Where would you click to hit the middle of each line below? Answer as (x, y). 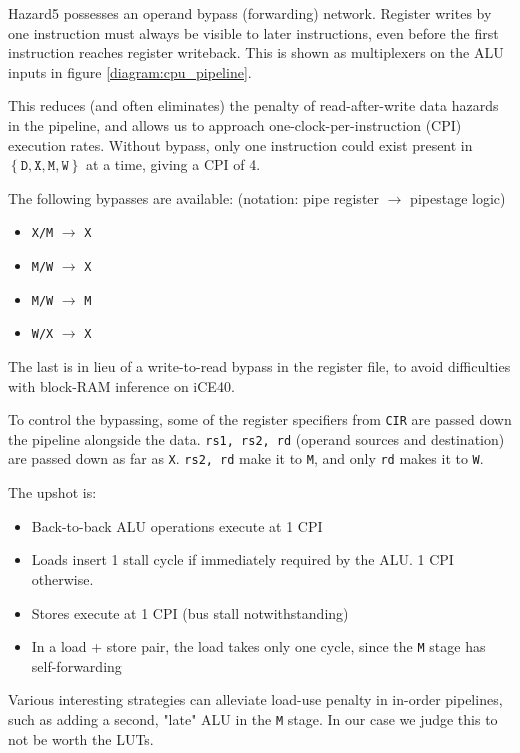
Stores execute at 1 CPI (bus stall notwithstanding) (190, 612)
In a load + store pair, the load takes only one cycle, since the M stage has (258, 646)
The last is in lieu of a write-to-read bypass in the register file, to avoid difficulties (259, 365)
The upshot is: (52, 492)
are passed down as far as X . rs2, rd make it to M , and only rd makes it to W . (246, 458)
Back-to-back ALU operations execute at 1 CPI (177, 525)
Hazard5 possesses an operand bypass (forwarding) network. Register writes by (250, 13)
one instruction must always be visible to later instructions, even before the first (253, 32)
